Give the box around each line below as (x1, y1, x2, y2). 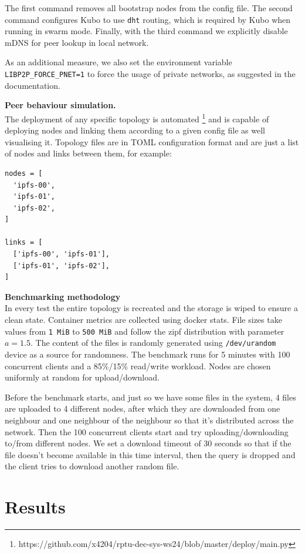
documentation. (5, 79, 60, 91)
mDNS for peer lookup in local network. (5, 36, 149, 48)
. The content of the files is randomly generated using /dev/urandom (30, 336, 276, 349)
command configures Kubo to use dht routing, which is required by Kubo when (5, 13, 291, 25)
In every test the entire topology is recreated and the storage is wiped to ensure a (5, 302, 298, 314)
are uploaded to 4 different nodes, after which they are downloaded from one (5, 402, 280, 415)
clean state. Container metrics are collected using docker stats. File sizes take (5, 313, 282, 326)
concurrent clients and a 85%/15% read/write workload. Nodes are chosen (5, 359, 271, 372)
